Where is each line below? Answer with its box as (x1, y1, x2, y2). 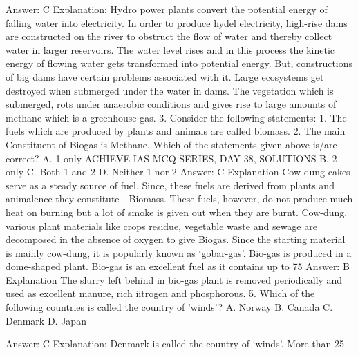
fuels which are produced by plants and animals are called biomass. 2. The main (6, 124, 346, 138)
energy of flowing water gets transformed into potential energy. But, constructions (6, 56, 353, 70)
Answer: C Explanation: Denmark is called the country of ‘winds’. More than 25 (6, 336, 345, 351)
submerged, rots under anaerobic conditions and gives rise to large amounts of (6, 97, 337, 111)
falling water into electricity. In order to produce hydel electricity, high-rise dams (6, 15, 348, 30)
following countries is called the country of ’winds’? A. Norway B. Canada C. (6, 300, 333, 314)
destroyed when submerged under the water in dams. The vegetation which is (6, 83, 334, 97)
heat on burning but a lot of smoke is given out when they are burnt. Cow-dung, (6, 204, 348, 219)
